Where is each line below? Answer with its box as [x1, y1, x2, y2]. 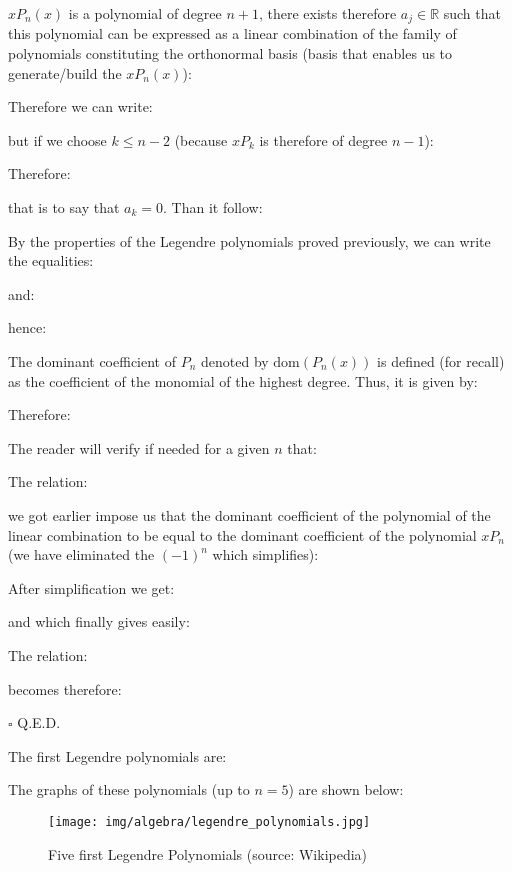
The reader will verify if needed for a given [8, 437, 270, 458]
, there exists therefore [258, 3, 397, 23]
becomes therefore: [8, 678, 122, 699]
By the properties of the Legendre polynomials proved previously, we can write [8, 230, 491, 251]
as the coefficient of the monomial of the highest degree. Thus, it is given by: [8, 370, 478, 391]
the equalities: [8, 250, 94, 271]
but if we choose [8, 129, 107, 150]
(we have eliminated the [8, 544, 155, 565]
